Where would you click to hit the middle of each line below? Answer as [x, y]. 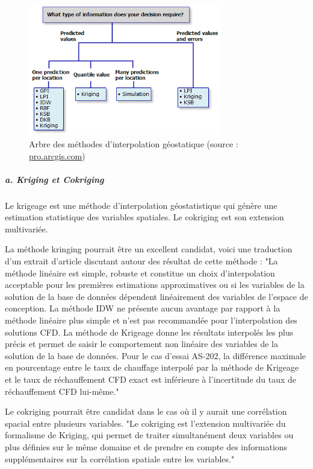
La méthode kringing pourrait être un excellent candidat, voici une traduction [149, 249]
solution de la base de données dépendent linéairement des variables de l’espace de [156, 296]
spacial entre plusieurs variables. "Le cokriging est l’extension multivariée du [145, 423]
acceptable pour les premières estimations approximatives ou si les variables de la [155, 285]
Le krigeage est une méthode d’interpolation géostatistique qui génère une [141, 205]
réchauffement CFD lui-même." [62, 391]
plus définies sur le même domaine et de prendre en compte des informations [146, 446]
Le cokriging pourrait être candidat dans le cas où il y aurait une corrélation [146, 411]
